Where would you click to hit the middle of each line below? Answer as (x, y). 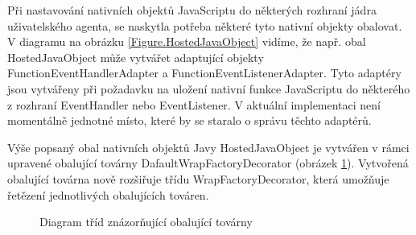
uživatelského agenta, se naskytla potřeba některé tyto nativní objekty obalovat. (205, 25)
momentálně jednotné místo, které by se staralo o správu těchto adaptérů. (189, 120)
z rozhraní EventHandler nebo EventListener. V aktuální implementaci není (194, 104)
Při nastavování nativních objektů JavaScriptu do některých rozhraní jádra (192, 10)
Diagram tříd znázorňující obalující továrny (146, 222)
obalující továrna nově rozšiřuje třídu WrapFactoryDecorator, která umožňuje (198, 178)
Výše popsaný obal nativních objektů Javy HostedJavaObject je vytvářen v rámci (208, 147)
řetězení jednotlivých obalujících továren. (108, 194)
